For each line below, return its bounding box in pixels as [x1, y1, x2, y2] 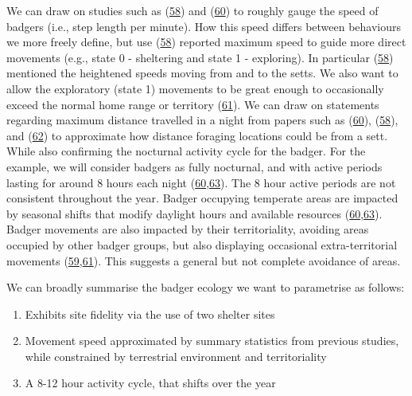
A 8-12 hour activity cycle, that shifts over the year [25, 374, 276, 391]
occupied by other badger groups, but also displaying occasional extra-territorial [6, 236, 398, 253]
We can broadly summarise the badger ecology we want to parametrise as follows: [6, 279, 405, 296]
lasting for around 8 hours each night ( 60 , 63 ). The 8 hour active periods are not [6, 174, 396, 190]
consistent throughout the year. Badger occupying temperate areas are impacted [6, 190, 398, 206]
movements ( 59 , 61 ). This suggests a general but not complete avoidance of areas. [6, 252, 401, 269]
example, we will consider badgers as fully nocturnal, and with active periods [6, 158, 383, 174]
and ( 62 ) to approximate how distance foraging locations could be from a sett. [6, 127, 388, 143]
